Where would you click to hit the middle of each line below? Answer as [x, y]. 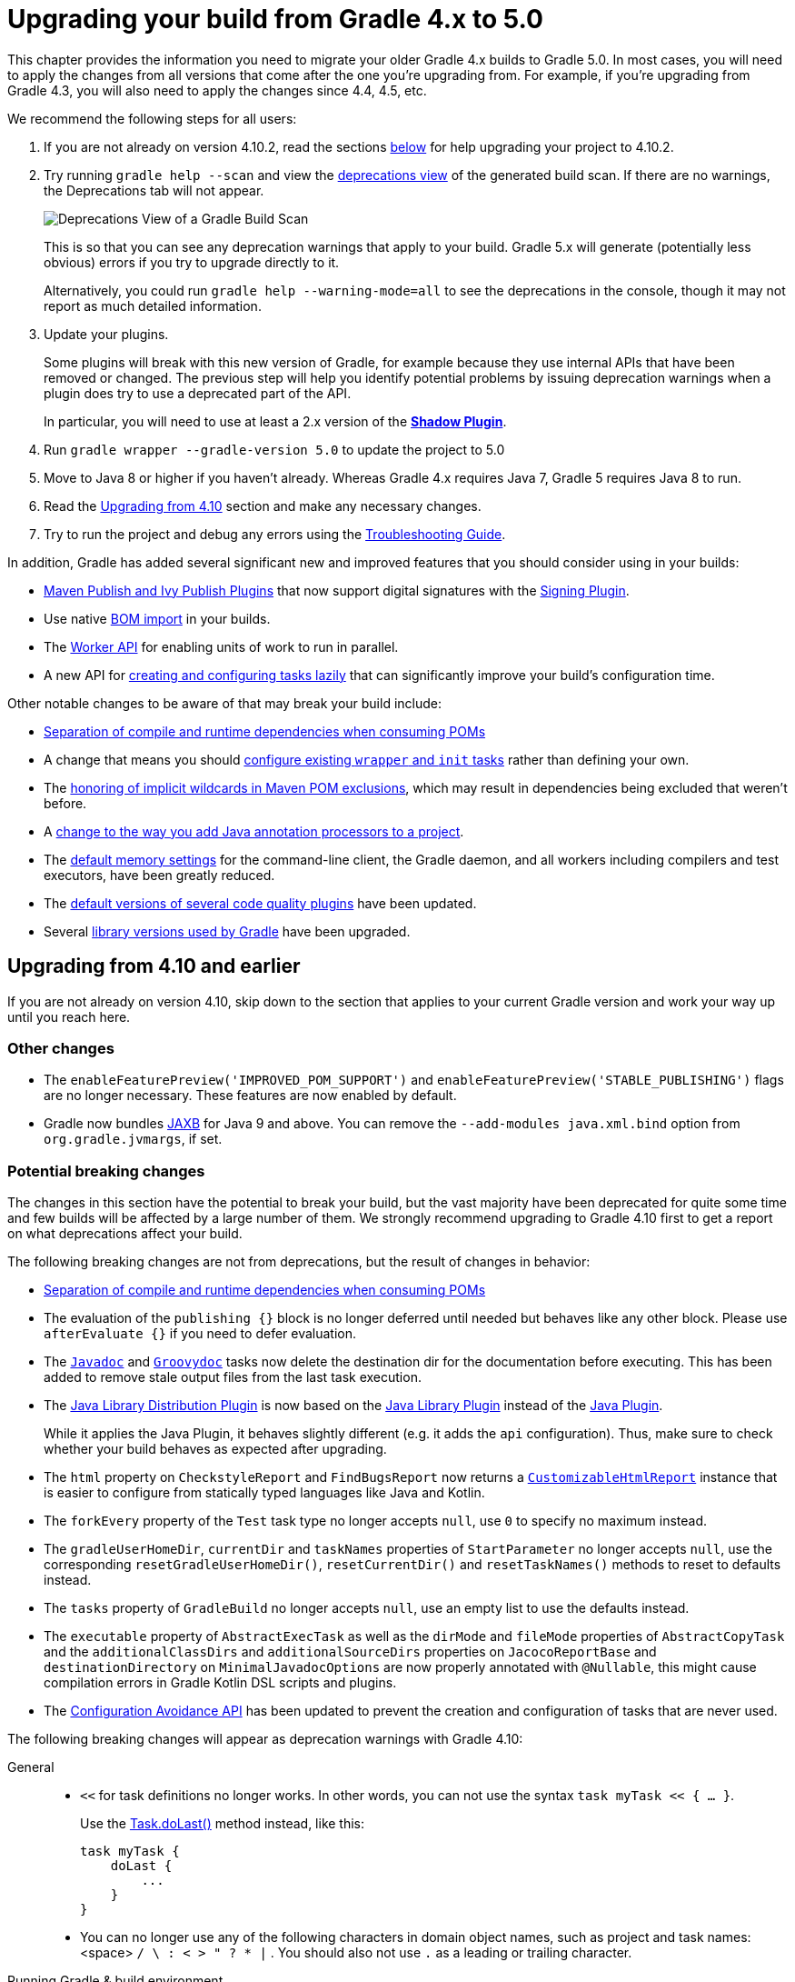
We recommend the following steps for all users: [152, 118]
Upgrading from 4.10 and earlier [154, 966]
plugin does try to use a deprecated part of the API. [198, 393]
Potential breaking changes [106, 1171]
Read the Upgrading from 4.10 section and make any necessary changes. [263, 506]
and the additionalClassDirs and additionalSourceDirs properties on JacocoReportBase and [350, 1652]
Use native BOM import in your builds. [157, 618]
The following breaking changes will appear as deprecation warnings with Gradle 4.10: [265, 1739]
